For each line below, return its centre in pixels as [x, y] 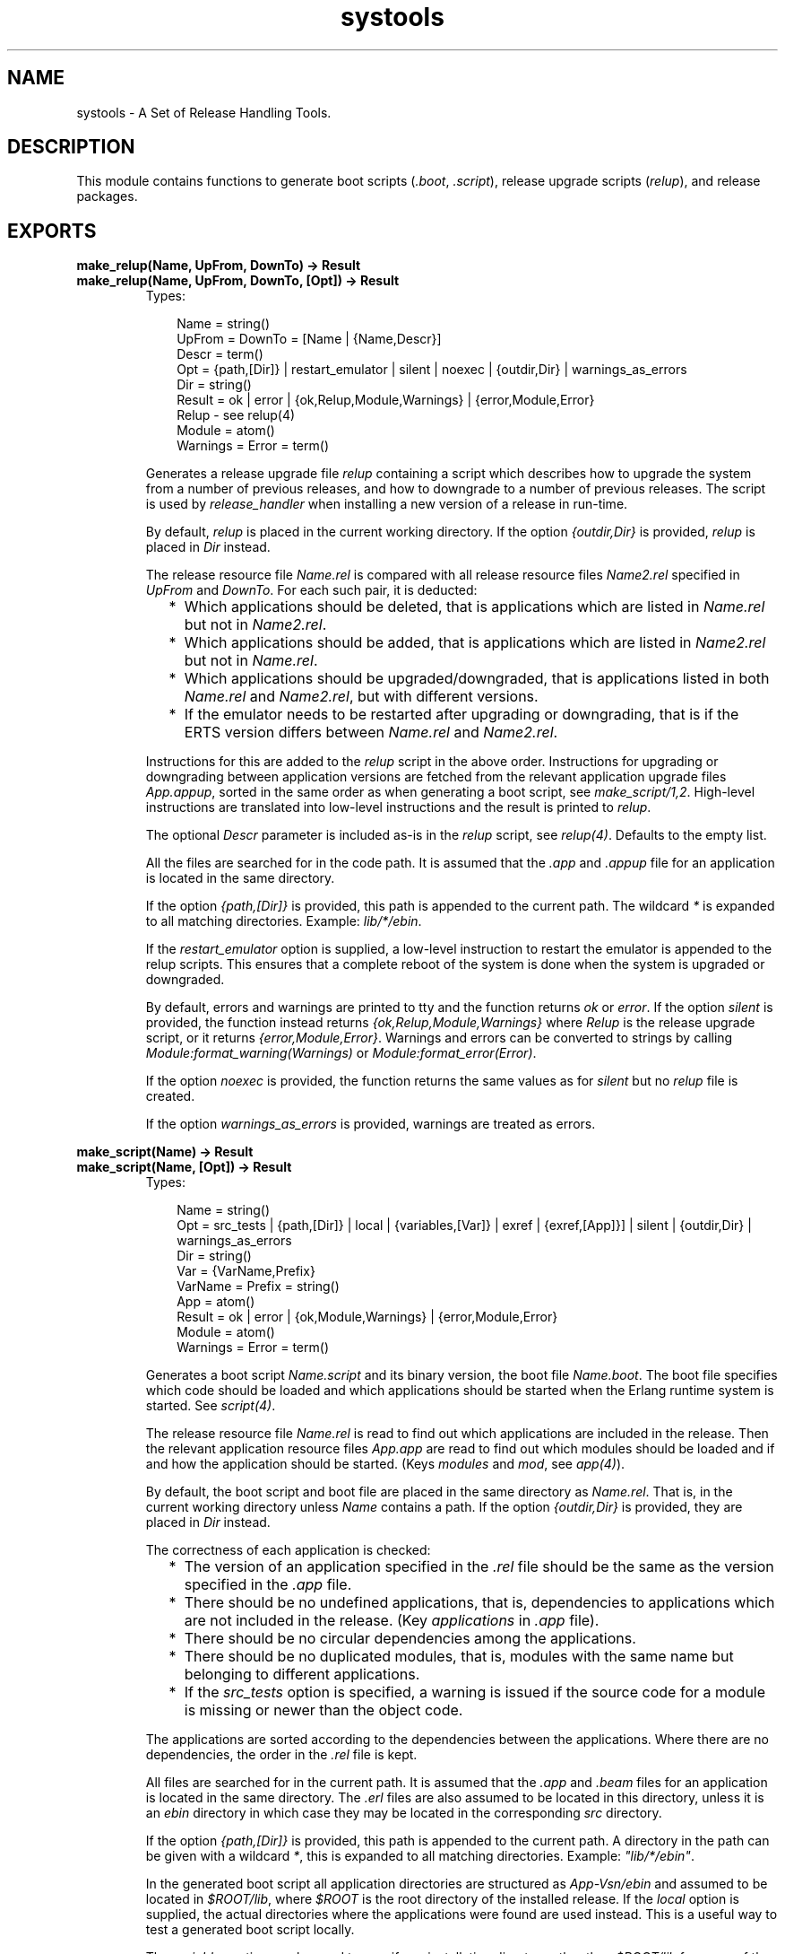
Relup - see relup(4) [236, 415]
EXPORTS [52, 231]
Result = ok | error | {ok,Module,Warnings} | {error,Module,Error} [367, 1317]
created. [170, 1096]
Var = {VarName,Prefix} [246, 1271]
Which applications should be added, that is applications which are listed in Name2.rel [475, 643]
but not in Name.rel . [251, 661]
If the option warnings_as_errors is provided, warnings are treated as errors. [371, 1124]
